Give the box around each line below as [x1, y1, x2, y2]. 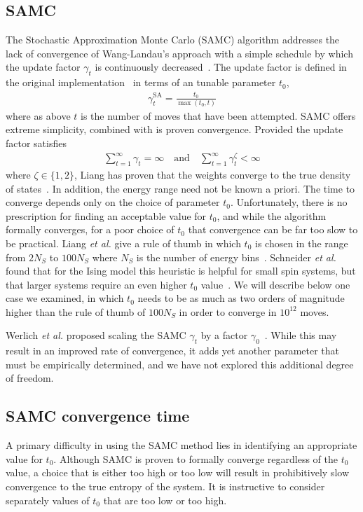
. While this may [264, 328, 337, 343]
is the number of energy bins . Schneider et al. [136, 249, 336, 264]
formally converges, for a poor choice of [6, 222, 174, 237]
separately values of [6, 492, 90, 507]
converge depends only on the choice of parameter [6, 195, 220, 209]
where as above [6, 108, 71, 123]
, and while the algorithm [217, 208, 327, 223]
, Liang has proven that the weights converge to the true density [74, 167, 351, 181]
